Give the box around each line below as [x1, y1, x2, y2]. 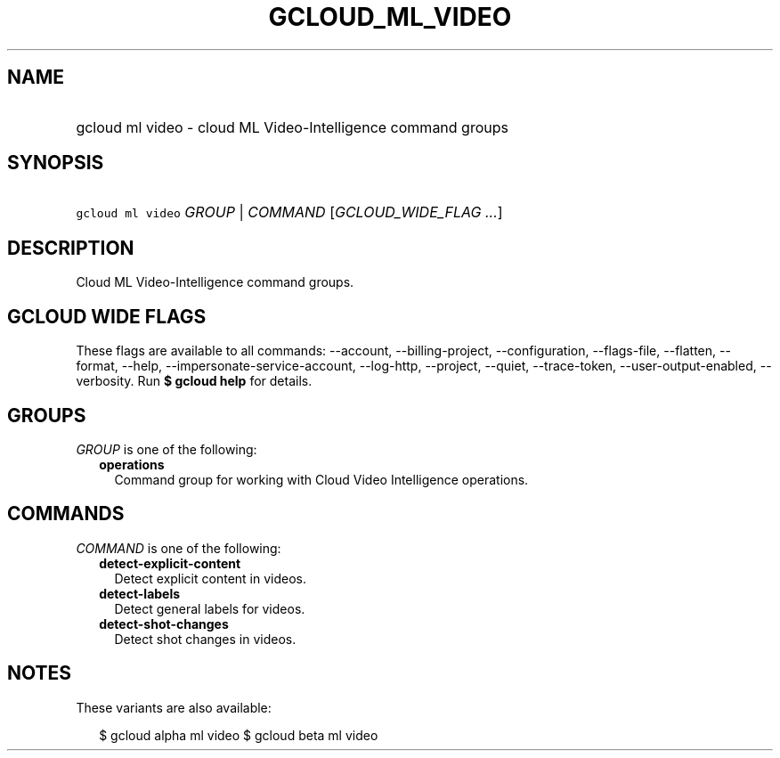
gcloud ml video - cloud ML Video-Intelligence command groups [76, 118, 508, 136]
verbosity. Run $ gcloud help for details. [76, 373, 313, 389]
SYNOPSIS [7, 151, 104, 175]
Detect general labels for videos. [114, 600, 305, 616]
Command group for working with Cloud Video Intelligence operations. [114, 471, 529, 487]
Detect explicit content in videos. [114, 570, 306, 586]
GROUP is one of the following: [76, 441, 257, 457]
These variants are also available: [76, 699, 272, 715]
